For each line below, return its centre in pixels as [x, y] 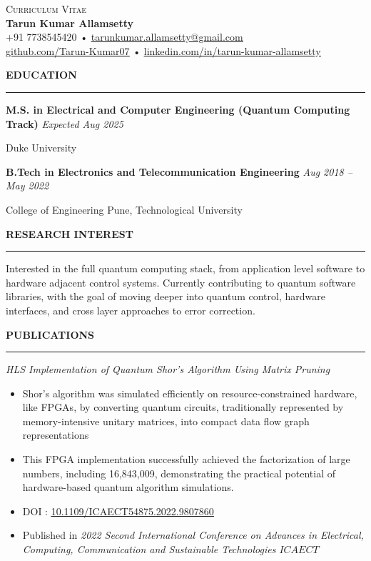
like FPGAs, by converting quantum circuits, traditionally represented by [183, 407]
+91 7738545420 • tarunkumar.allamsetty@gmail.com [124, 37]
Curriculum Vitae [46, 9]
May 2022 [27, 185]
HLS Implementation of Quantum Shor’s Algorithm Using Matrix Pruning [168, 369]
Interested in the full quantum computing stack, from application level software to [185, 268]
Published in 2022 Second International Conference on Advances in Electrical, [193, 535]
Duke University [41, 148]
